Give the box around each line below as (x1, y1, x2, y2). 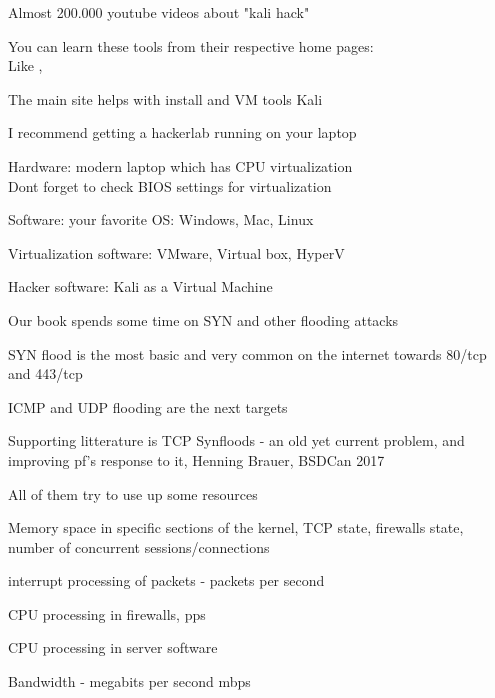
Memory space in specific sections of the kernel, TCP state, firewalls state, (8, 517, 464, 538)
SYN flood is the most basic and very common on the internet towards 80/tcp (8, 343, 487, 364)
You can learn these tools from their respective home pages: (8, 35, 374, 56)
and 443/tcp (8, 363, 83, 384)
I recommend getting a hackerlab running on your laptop (8, 122, 357, 143)
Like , (8, 55, 43, 76)
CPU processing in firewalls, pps (8, 603, 206, 624)
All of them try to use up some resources (8, 483, 258, 504)
